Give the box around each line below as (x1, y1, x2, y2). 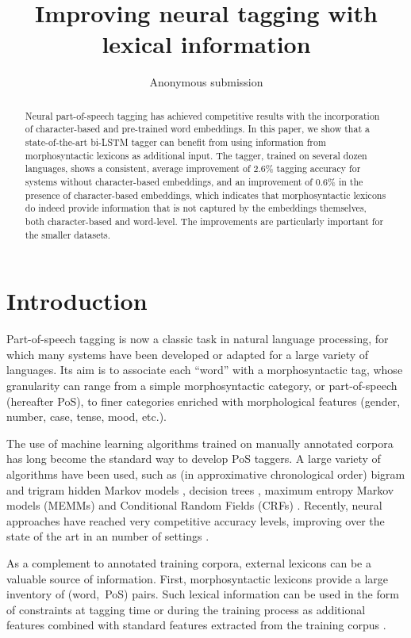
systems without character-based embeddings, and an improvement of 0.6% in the (25, 174, 363, 188)
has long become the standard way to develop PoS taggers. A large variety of (6, 450, 381, 467)
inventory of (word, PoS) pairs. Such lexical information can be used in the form (6, 586, 399, 602)
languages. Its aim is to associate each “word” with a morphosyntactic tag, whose (6, 361, 403, 378)
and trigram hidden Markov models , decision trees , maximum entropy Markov (6, 481, 394, 498)
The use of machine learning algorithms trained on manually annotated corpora (6, 434, 394, 451)
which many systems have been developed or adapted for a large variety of (6, 346, 369, 362)
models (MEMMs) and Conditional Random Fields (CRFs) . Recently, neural (6, 497, 382, 514)
